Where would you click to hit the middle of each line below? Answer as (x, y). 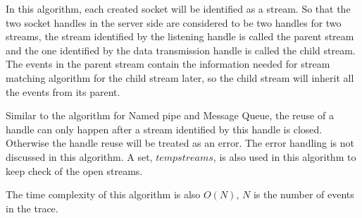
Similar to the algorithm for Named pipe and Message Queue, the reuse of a (170, 115)
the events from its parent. (63, 91)
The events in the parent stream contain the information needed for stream (168, 64)
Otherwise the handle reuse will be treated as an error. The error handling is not (180, 143)
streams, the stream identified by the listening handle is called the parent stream (180, 36)
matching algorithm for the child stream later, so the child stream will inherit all (180, 77)
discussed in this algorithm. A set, (79, 156)
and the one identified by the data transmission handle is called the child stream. (181, 50)
